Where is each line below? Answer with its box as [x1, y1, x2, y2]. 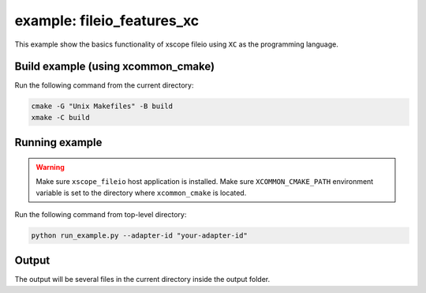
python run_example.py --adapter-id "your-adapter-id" [31, 231, 248, 240]
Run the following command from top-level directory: [14, 210, 187, 219]
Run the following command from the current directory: [14, 81, 194, 90]
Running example [14, 136, 103, 149]
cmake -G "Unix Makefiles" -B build [31, 102, 174, 111]
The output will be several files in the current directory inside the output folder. [14, 275, 271, 284]
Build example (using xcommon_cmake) [14, 60, 215, 73]
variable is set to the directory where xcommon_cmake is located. [35, 188, 247, 197]
